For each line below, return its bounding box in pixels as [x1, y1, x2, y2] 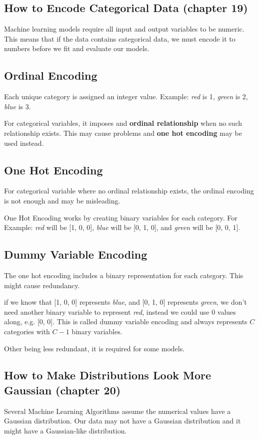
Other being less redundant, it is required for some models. [4, 343, 185, 353]
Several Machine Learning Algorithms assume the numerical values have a [4, 405, 231, 416]
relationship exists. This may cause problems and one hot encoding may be [4, 127, 242, 138]
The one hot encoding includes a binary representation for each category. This [4, 270, 243, 280]
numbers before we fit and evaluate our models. [4, 43, 149, 54]
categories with [4, 326, 50, 336]
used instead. [4, 137, 44, 148]
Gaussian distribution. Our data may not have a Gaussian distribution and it [4, 415, 241, 426]
